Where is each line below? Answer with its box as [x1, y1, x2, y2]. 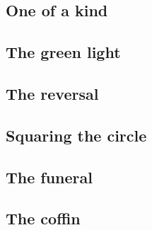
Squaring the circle [6, 124, 147, 146]
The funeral [6, 166, 93, 188]
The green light [6, 41, 121, 63]
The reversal [6, 82, 99, 104]
